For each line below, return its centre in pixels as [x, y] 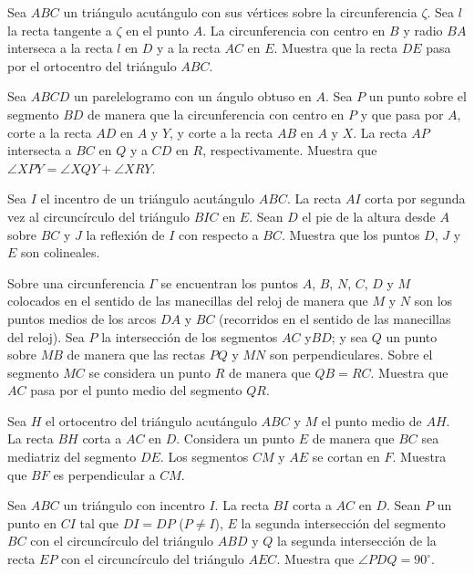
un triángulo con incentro [134, 505]
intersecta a [40, 150]
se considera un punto [149, 372]
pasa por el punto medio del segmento [136, 390]
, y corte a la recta [222, 132]
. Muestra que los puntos [350, 234]
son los [433, 301]
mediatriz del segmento [72, 457]
